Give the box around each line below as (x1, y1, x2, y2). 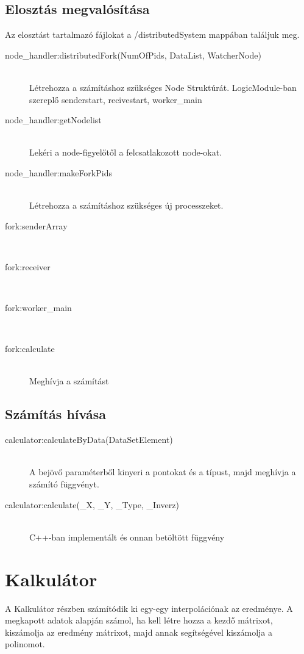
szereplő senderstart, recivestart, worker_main (29, 93, 202, 106)
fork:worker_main (5, 301, 72, 314)
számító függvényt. (29, 478, 99, 490)
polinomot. (5, 638, 45, 650)
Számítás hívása (5, 404, 106, 423)
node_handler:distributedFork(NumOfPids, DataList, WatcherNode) (5, 48, 261, 61)
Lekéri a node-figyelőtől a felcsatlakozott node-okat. (29, 146, 222, 159)
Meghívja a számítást (29, 375, 109, 387)
